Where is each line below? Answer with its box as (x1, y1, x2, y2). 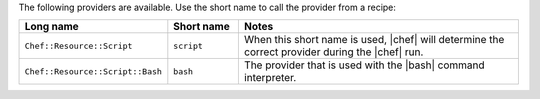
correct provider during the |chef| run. (243, 45, 424, 59)
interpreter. (243, 71, 297, 85)
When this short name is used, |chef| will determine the (243, 33, 505, 47)
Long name (24, 20, 79, 34)
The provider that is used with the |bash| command (243, 58, 485, 72)
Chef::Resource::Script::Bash (24, 66, 162, 77)
